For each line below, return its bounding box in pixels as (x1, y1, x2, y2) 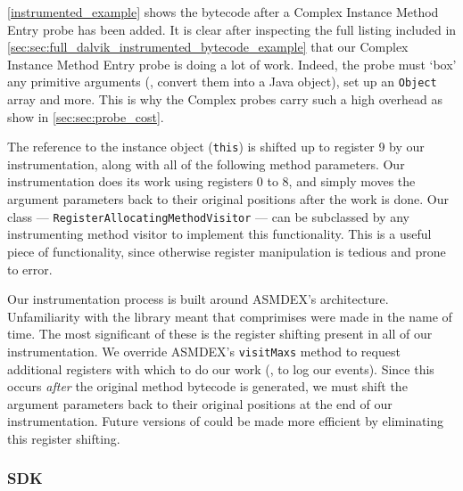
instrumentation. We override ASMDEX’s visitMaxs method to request (7, 341, 401, 360)
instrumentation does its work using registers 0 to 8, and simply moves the (7, 172, 416, 191)
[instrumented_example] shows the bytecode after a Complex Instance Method (7, 3, 439, 20)
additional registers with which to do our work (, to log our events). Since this (7, 359, 434, 378)
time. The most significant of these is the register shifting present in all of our (7, 324, 433, 343)
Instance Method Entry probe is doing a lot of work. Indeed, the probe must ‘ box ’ (7, 54, 457, 73)
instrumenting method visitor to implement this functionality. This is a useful (7, 225, 432, 243)
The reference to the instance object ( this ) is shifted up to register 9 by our (7, 137, 425, 156)
